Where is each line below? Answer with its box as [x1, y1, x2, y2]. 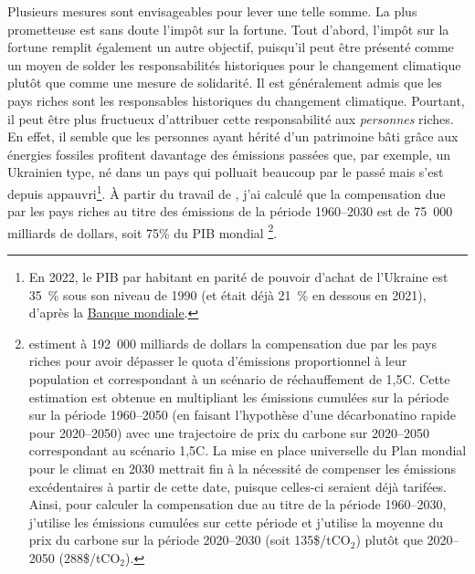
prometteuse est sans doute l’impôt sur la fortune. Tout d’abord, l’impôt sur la [7, 19, 449, 38]
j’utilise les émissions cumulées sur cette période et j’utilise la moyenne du [28, 512, 444, 531]
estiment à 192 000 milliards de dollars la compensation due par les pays [28, 333, 438, 352]
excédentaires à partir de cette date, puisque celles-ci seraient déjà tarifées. [28, 476, 447, 496]
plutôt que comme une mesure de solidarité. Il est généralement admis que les [7, 73, 442, 92]
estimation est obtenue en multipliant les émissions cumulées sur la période [28, 387, 449, 406]
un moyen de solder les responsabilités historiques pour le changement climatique [7, 55, 461, 74]
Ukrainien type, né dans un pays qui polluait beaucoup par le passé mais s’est [7, 162, 444, 182]
